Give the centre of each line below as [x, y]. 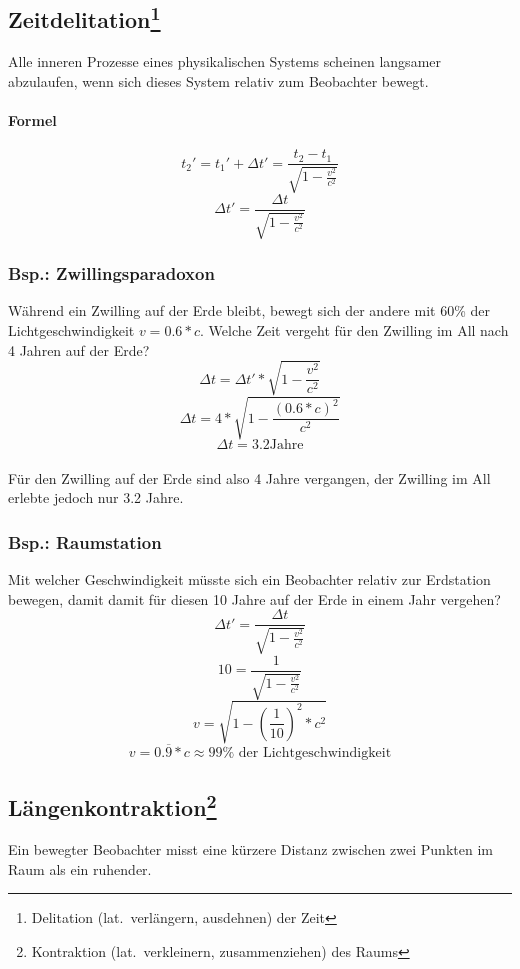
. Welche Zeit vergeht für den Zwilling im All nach [354, 329]
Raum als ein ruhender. [80, 868]
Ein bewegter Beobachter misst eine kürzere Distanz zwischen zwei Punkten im [250, 849]
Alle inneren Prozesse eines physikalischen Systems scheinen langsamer [225, 61]
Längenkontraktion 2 [112, 805]
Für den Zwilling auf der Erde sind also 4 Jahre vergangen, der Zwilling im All [249, 477]
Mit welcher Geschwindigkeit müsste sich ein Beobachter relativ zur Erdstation [249, 579]
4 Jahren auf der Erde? [79, 349]
